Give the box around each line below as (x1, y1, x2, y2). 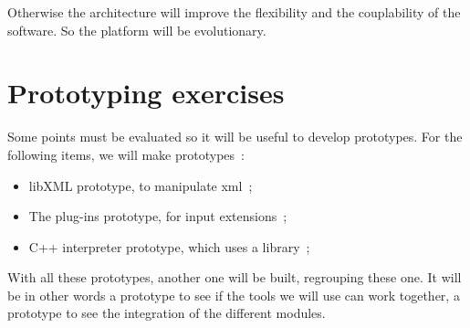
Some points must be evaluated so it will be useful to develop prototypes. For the (7, 127, 463, 146)
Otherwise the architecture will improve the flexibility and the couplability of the (7, 3, 461, 21)
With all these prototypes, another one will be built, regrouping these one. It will (7, 268, 462, 287)
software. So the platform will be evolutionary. (7, 20, 266, 39)
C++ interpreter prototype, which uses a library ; (28, 237, 310, 256)
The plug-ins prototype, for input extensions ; (28, 206, 287, 226)
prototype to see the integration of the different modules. (7, 303, 326, 323)
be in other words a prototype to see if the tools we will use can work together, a (7, 285, 460, 304)
